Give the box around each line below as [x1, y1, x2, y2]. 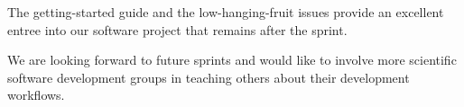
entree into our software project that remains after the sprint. [7, 20, 348, 39]
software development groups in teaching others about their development [7, 67, 410, 86]
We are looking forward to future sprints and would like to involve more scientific [7, 50, 457, 69]
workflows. [7, 85, 65, 104]
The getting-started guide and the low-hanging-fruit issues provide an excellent [7, 3, 444, 21]
